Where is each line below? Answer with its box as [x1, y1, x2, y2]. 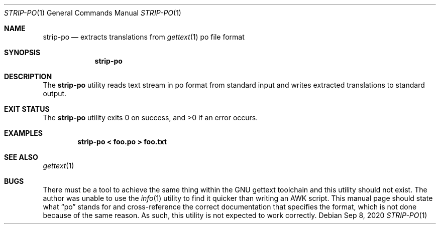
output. [43, 89, 67, 98]
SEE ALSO [4, 153, 38, 161]
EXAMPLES [4, 129, 43, 137]
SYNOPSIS [4, 48, 41, 57]
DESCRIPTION [4, 72, 52, 81]
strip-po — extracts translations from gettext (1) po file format [43, 33, 245, 41]
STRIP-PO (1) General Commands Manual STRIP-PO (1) [4, 9, 181, 17]
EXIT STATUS [4, 105, 50, 113]
